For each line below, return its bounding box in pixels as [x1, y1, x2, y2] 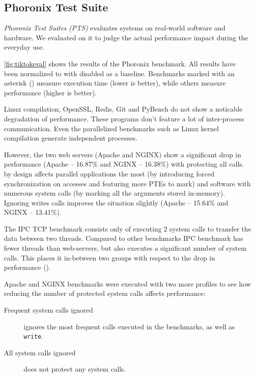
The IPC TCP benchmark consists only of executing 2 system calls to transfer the [4, 223, 252, 233]
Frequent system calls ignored [4, 305, 93, 315]
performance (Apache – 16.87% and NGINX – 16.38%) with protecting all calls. [4, 159, 244, 169]
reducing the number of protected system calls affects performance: [4, 288, 206, 298]
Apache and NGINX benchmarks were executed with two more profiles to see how [4, 278, 251, 289]
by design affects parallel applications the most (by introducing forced [4, 168, 215, 178]
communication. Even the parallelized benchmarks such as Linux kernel [4, 123, 219, 133]
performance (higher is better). [4, 87, 97, 97]
